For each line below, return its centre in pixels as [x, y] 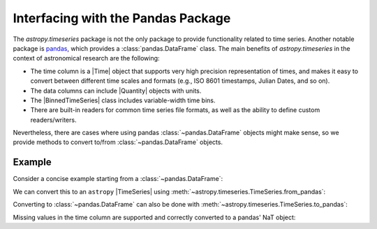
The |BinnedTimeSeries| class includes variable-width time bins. [123, 100]
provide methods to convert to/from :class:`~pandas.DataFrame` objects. [118, 142]
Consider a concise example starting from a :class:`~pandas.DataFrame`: [118, 179]
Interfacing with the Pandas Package [122, 18]
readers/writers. [53, 120]
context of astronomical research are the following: [86, 58]
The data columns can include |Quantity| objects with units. [116, 90]
